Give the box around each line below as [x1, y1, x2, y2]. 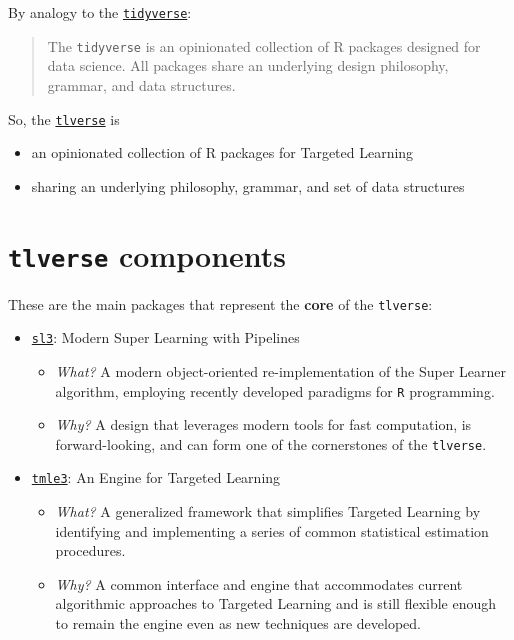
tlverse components [8, 234, 287, 275]
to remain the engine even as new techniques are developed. [55, 613, 421, 634]
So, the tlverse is [8, 108, 120, 129]
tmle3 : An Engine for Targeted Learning [31, 467, 281, 488]
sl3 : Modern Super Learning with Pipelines [31, 327, 300, 348]
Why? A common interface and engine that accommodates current [55, 573, 463, 594]
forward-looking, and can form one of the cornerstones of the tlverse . [55, 433, 487, 454]
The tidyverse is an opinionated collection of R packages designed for [47, 35, 481, 56]
